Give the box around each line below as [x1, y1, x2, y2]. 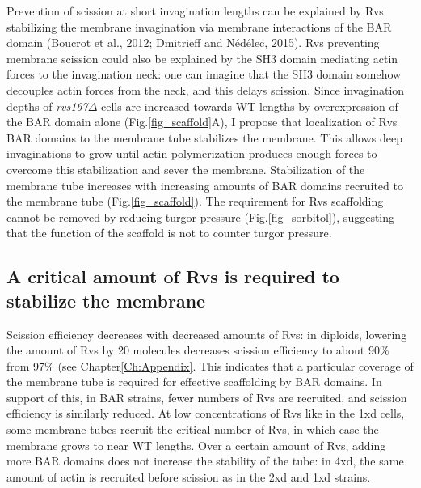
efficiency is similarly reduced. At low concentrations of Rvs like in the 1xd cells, [6, 405, 405, 422]
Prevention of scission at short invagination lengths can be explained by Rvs [6, 2, 384, 19]
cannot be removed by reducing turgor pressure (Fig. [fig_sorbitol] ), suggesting [6, 208, 395, 225]
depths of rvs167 [6, 97, 88, 114]
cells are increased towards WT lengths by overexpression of [101, 97, 398, 114]
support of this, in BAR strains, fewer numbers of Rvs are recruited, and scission [6, 388, 407, 405]
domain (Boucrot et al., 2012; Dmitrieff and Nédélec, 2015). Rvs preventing [6, 34, 380, 51]
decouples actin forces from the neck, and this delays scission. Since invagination [6, 81, 405, 98]
